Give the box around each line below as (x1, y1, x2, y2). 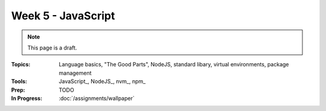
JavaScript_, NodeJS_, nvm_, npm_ (59, 78, 146, 85)
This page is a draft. (27, 44, 77, 51)
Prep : (11, 86, 25, 94)
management (59, 69, 92, 77)
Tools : (11, 78, 27, 85)
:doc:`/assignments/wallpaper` (59, 94, 135, 102)
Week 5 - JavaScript (11, 9, 115, 22)
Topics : (11, 61, 31, 68)
